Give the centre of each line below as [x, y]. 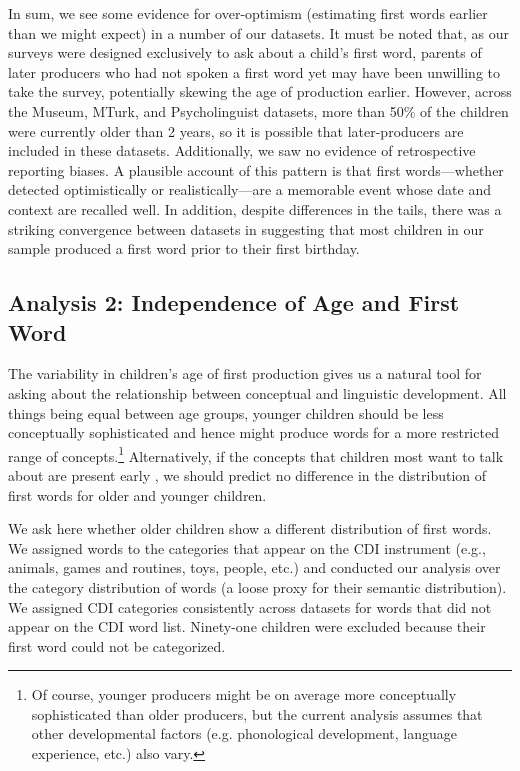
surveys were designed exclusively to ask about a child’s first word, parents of [245, 52]
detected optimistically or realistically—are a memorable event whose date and [249, 189]
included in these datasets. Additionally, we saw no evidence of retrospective [242, 150]
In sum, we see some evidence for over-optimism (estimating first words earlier [248, 13]
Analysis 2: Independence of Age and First [234, 302]
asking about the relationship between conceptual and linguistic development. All [257, 392]
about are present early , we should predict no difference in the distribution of [247, 474]
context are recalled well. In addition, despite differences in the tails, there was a [255, 208]
